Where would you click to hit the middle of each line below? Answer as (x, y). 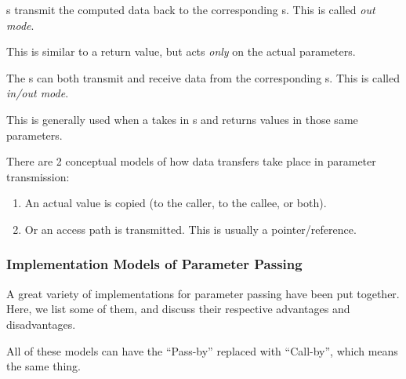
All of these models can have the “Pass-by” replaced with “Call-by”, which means (202, 350)
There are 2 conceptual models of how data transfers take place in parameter (191, 161)
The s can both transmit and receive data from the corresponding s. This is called (203, 77)
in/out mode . (38, 93)
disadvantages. (41, 324)
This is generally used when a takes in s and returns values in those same (182, 119)
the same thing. (43, 366)
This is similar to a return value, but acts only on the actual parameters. (181, 51)
